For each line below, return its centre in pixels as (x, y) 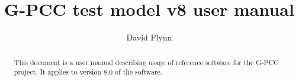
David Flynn (149, 37)
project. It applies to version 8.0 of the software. (88, 72)
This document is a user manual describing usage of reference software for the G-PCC (146, 62)
